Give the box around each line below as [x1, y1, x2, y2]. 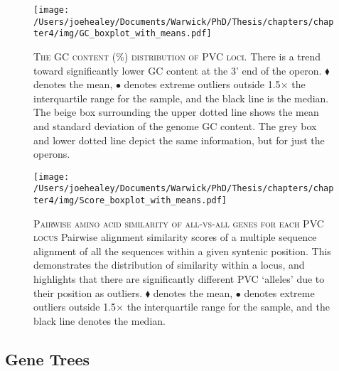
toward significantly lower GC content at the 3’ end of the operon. [33, 63, 322, 77]
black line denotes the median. [33, 313, 166, 328]
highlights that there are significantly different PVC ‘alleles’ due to [33, 271, 325, 286]
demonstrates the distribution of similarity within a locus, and [33, 257, 305, 272]
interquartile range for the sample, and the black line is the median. [33, 90, 329, 105]
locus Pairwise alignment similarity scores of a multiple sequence [33, 230, 317, 244]
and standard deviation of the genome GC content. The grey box [33, 118, 317, 133]
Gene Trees [5, 348, 90, 370]
